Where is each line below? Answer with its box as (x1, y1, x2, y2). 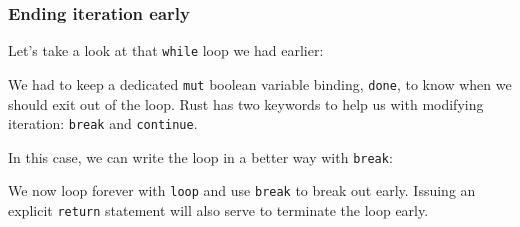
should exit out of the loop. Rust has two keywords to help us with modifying (8, 93, 484, 114)
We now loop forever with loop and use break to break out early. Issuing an (8, 180, 476, 201)
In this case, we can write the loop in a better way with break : (8, 146, 393, 167)
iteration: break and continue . (8, 113, 198, 134)
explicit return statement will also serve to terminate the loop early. (8, 200, 429, 221)
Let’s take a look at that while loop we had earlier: (8, 40, 324, 61)
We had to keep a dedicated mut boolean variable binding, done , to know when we (8, 73, 512, 94)
